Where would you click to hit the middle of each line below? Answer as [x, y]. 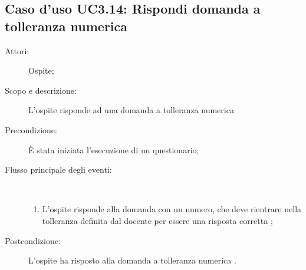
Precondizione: [31, 129]
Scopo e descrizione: [41, 90]
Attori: [17, 50]
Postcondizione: [33, 240]
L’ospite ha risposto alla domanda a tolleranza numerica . [132, 260]
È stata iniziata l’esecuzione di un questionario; [114, 149]
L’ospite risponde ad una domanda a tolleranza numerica [131, 110]
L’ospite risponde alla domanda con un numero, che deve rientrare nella [172, 209]
